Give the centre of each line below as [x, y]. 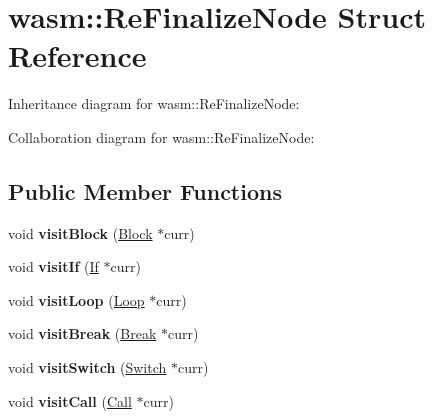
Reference [77, 55]
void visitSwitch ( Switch [87, 367]
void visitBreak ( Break [82, 333]
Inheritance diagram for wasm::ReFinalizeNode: [154, 103]
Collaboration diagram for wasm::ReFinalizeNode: [161, 136]
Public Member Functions [145, 190]
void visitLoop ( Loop [76, 299]
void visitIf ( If [53, 266]
